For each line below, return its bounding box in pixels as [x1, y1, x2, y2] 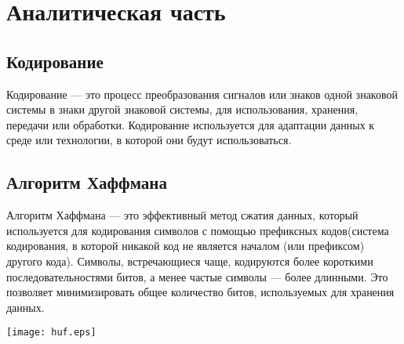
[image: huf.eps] [6, 327, 96, 339]
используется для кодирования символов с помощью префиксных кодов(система [6, 222, 389, 238]
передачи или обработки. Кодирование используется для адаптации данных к [6, 116, 375, 132]
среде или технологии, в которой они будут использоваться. [6, 132, 292, 148]
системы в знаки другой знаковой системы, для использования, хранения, [6, 101, 359, 118]
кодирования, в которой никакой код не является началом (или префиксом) [6, 237, 365, 254]
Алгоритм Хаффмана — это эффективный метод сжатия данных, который [6, 207, 359, 223]
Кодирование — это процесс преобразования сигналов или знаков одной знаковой [6, 85, 398, 102]
